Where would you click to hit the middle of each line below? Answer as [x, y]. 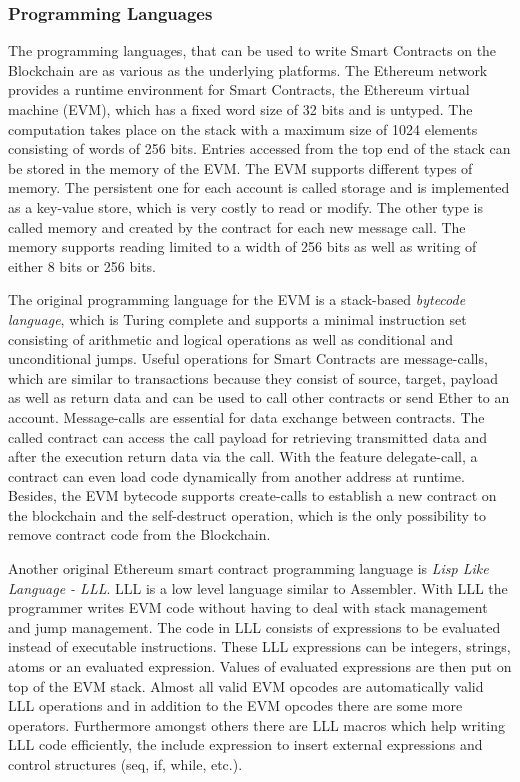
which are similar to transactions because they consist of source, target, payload [253, 377]
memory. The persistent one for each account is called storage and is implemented [259, 187]
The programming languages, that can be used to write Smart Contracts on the [252, 50]
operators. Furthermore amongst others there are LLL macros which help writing [256, 724]
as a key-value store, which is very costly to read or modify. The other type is [245, 206]
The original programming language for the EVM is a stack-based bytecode [237, 299]
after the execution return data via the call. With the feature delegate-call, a [243, 456]
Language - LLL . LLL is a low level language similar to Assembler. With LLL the [258, 587]
